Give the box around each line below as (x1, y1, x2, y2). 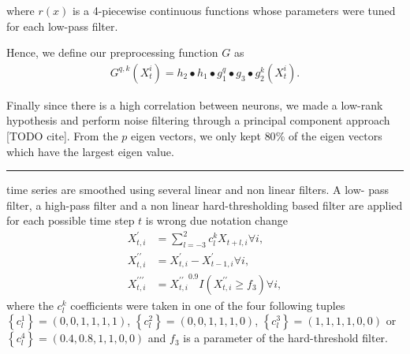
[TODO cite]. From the (6, 128, 118, 143)
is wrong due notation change (145, 212, 288, 229)
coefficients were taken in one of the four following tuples (70, 296, 345, 313)
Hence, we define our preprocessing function (6, 44, 218, 61)
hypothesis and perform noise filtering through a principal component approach (6, 112, 390, 129)
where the (6, 296, 54, 313)
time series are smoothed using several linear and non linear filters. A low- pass (6, 181, 389, 198)
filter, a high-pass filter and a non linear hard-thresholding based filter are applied (6, 196, 403, 213)
